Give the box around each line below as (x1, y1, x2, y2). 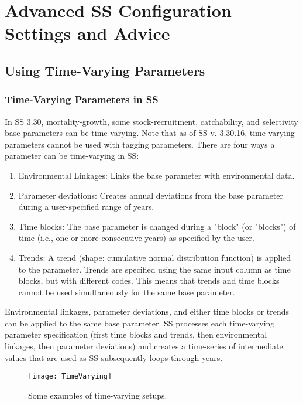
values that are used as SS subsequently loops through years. (5, 351, 223, 363)
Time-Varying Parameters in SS (5, 92, 159, 107)
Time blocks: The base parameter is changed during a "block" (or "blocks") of (18, 220, 296, 232)
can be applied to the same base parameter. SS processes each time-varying (5, 316, 275, 329)
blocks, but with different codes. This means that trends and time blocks (18, 274, 280, 287)
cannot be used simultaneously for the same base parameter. (18, 285, 235, 298)
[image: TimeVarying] (28, 372, 112, 381)
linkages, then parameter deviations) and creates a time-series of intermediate (5, 340, 283, 352)
